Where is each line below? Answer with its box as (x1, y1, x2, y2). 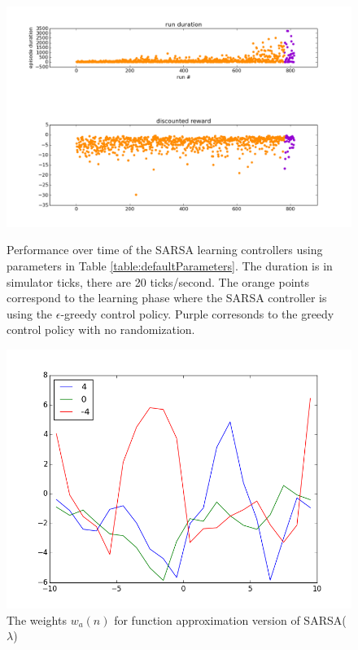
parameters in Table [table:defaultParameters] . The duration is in (7, 257, 333, 274)
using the (7, 305, 53, 322)
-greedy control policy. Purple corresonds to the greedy (60, 305, 334, 322)
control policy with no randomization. (7, 321, 195, 338)
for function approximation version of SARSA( (114, 611, 347, 628)
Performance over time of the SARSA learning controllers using (7, 241, 323, 258)
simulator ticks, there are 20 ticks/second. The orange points (7, 273, 309, 290)
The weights (7, 611, 67, 628)
